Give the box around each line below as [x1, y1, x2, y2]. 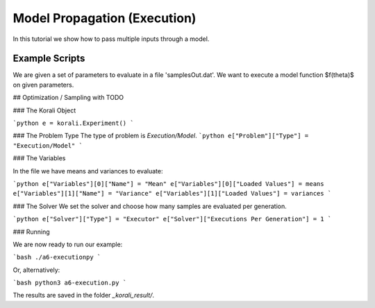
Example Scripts [12, 53, 85, 65]
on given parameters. [12, 80, 74, 89]
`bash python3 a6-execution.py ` [12, 279, 127, 287]
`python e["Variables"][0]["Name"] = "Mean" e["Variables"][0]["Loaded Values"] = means [12, 180, 324, 187]
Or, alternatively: [12, 266, 60, 274]
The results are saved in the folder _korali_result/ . [12, 291, 155, 300]
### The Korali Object [12, 106, 76, 114]
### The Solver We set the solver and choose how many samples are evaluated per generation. [12, 202, 287, 210]
